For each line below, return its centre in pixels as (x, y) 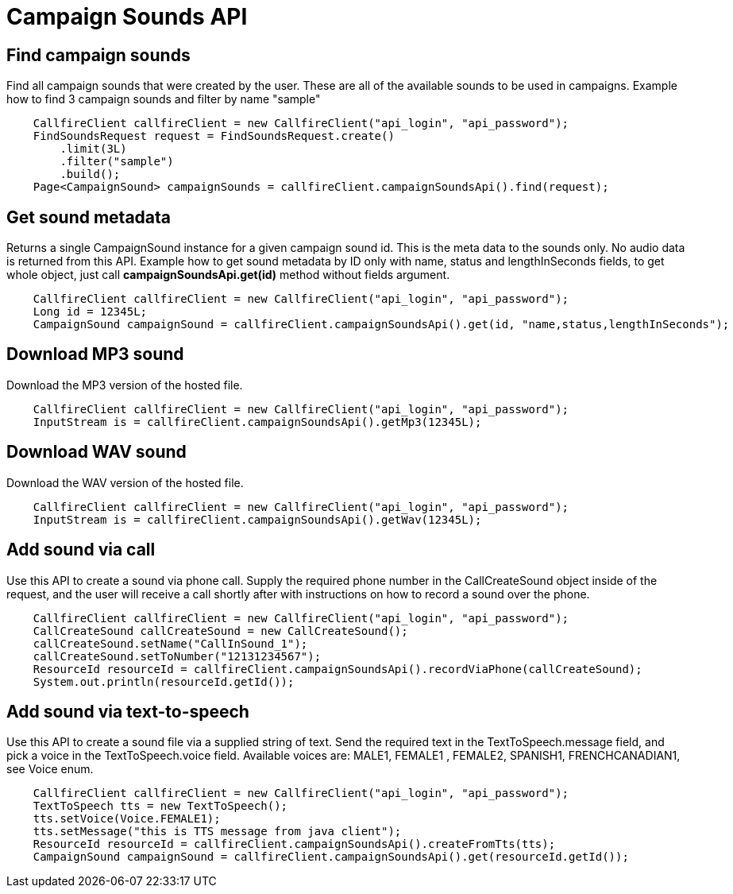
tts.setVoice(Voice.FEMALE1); (127, 819)
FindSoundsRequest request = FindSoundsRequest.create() (214, 136)
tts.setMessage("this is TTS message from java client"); (217, 832)
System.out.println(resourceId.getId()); (164, 681)
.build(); (90, 174)
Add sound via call (81, 550)
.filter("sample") (117, 162)
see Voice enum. (50, 769)
